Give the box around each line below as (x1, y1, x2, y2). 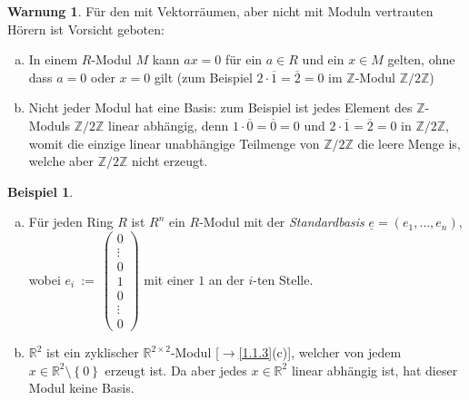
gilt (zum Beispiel (154, 67, 253, 86)
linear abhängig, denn (108, 115, 229, 134)
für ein (225, 50, 263, 69)
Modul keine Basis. (28, 378, 135, 397)
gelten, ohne (387, 50, 455, 69)
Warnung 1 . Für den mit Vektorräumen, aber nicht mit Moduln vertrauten (7, 2, 434, 20)
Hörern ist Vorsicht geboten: (7, 19, 165, 38)
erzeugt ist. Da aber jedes (105, 360, 247, 379)
